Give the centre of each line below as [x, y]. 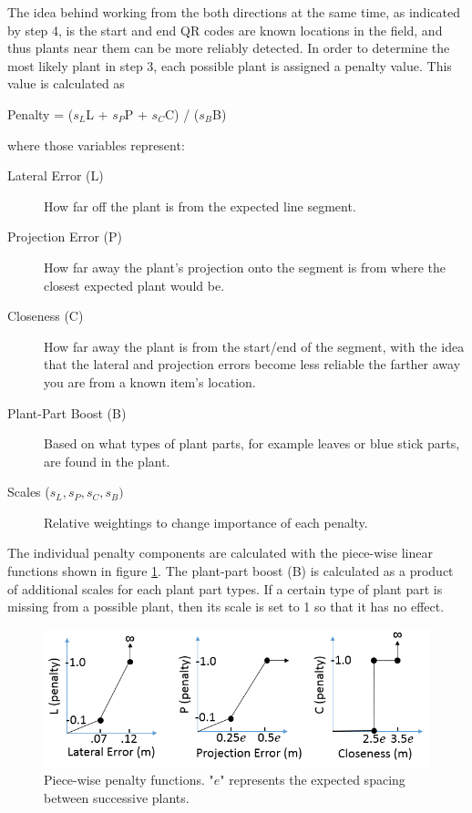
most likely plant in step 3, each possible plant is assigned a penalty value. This [230, 65]
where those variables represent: [96, 144]
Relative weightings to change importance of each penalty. [206, 522]
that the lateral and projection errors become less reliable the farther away [252, 364]
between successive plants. [117, 797]
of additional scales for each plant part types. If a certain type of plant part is [225, 588]
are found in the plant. [107, 461]
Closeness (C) [46, 316]
